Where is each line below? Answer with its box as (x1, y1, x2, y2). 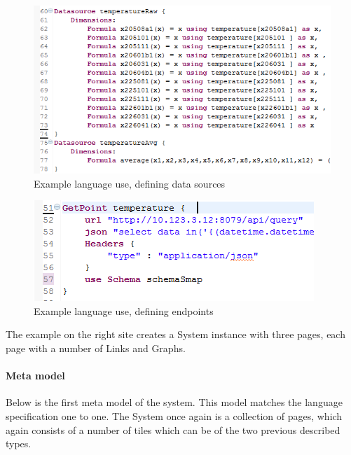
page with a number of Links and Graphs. (6, 340, 186, 355)
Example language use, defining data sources (34, 176, 226, 190)
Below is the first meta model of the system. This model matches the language (6, 395, 343, 409)
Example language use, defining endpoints (34, 303, 214, 318)
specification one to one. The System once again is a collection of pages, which (6, 408, 343, 423)
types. (6, 436, 32, 451)
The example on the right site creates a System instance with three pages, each (6, 327, 345, 342)
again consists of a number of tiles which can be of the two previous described (6, 422, 340, 437)
